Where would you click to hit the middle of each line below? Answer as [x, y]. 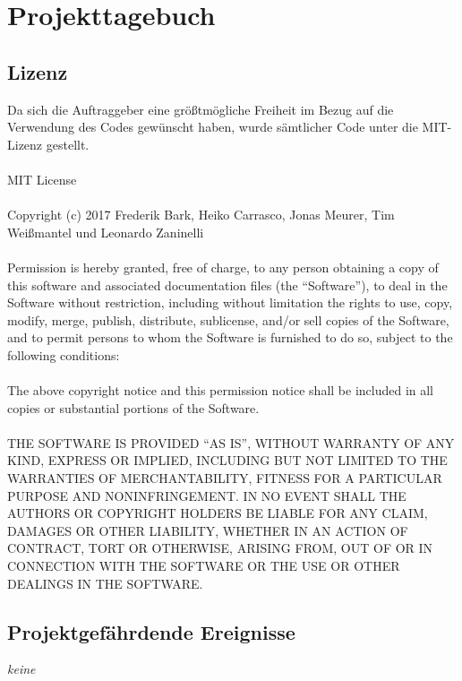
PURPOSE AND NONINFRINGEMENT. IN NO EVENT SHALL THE [207, 495]
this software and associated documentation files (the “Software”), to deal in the [227, 284]
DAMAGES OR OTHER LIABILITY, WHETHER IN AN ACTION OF [208, 530]
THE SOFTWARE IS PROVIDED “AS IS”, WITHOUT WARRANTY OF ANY [231, 442]
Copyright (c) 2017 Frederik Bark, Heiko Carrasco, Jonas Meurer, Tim [201, 215]
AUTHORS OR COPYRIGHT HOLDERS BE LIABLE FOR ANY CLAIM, [218, 513]
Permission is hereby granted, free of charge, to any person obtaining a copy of [223, 267]
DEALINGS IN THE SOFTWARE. [105, 583]
